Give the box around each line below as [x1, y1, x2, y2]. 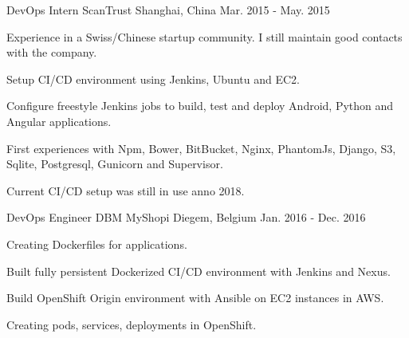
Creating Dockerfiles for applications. [6, 235, 187, 252]
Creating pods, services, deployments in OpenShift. [6, 316, 257, 332]
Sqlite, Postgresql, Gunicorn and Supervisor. [6, 155, 223, 172]
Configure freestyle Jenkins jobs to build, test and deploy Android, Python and [6, 97, 394, 114]
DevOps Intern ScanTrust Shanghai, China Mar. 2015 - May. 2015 [6, 2, 330, 18]
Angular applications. [6, 112, 112, 129]
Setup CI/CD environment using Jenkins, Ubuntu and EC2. [6, 70, 300, 87]
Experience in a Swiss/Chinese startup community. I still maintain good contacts [6, 28, 403, 45]
